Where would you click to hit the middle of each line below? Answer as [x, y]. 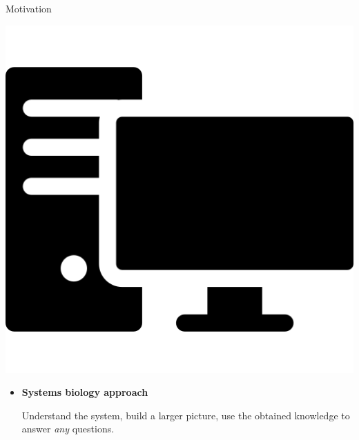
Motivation [29, 8]
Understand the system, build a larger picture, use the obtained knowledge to [186, 415]
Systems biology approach [85, 392]
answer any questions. [68, 429]
